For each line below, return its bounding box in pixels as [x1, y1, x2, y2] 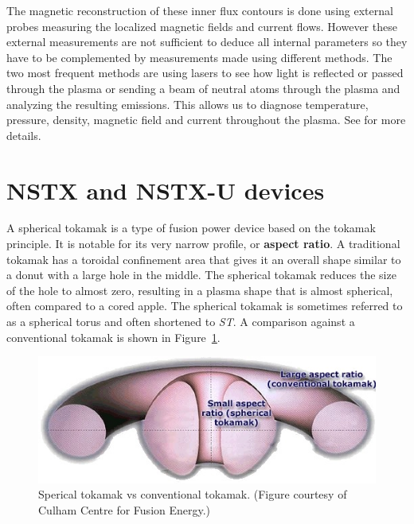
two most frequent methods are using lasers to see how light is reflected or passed [6, 64, 404, 81]
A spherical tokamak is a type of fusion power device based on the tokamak [6, 219, 376, 236]
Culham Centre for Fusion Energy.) [38, 501, 211, 518]
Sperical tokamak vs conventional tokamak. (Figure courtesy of [38, 486, 347, 503]
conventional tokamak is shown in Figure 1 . [6, 328, 221, 345]
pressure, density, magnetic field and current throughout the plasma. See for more [6, 111, 406, 128]
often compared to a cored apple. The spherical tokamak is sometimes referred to [6, 297, 403, 314]
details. [6, 126, 41, 143]
